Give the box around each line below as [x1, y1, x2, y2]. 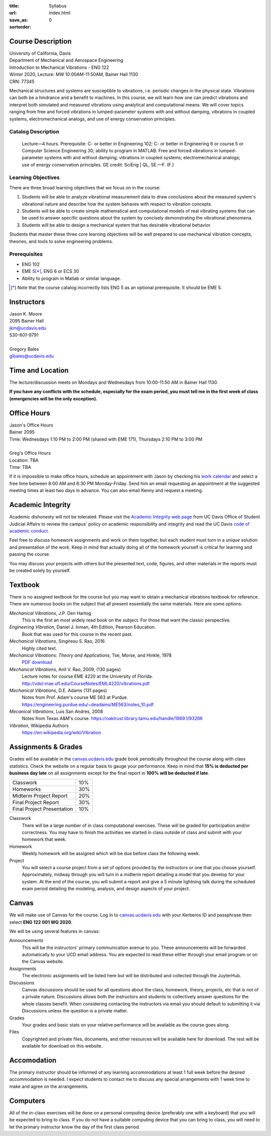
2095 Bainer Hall [9, 318, 44, 324]
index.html [49, 10, 71, 16]
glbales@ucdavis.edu [9, 353, 54, 359]
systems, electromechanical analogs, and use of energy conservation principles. [9, 116, 176, 122]
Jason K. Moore [9, 311, 42, 317]
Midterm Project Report [12, 792, 68, 799]
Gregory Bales [9, 346, 39, 352]
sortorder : [9, 24, 31, 30]
